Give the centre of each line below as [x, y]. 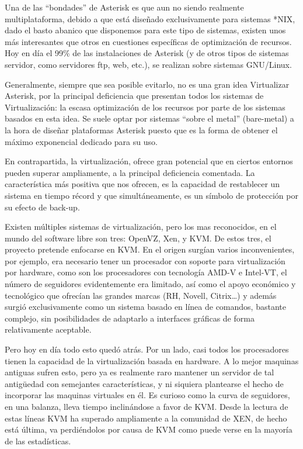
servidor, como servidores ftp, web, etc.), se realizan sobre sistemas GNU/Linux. [148, 64]
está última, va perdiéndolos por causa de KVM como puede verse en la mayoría [149, 429]
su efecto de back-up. [42, 207]
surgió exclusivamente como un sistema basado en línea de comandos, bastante [145, 307]
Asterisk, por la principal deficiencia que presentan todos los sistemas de [134, 96]
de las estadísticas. [38, 441]
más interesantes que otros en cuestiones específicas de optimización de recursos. [148, 41]
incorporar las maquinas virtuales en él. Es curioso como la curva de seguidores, [147, 395]
